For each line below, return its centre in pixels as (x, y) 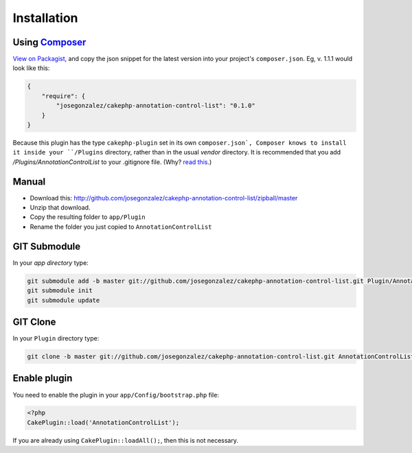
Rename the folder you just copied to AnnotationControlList (121, 226)
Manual (29, 182)
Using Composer (49, 42)
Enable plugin (43, 379)
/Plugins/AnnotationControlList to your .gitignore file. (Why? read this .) (112, 162)
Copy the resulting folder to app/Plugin (88, 217)
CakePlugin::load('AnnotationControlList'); (103, 422)
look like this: (31, 68)
